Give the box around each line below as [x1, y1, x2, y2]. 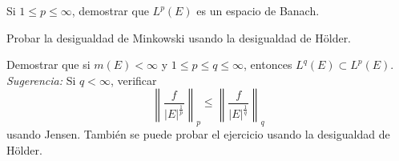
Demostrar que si [6, 56, 91, 73]
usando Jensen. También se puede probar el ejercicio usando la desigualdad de [6, 126, 390, 143]
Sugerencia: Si [6, 71, 76, 88]
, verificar [110, 71, 157, 88]
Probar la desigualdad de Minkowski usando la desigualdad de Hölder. [6, 29, 352, 46]
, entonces [244, 56, 292, 73]
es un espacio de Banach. [196, 2, 320, 18]
